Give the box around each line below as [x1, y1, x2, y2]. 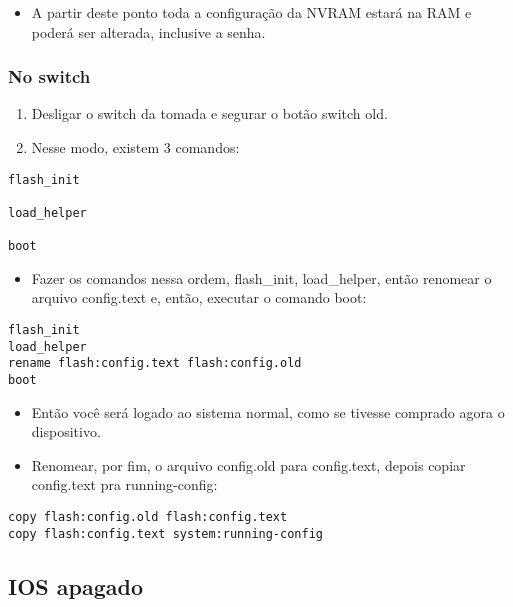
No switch [8, 64, 91, 89]
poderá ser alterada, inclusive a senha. [31, 21, 266, 42]
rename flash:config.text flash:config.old [8, 356, 302, 371]
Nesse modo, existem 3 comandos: [31, 137, 240, 157]
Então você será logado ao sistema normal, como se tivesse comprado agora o [31, 401, 505, 422]
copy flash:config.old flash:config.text [8, 510, 288, 525]
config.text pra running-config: [31, 474, 218, 495]
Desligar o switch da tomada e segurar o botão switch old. [31, 103, 388, 124]
